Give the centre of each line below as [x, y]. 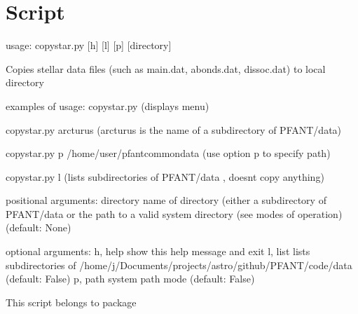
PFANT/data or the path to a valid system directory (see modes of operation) [174, 213]
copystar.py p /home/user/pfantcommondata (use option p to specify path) [168, 153]
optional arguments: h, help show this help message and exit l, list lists [158, 251]
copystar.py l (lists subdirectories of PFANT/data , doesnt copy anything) [165, 176]
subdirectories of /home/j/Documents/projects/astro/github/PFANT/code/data [179, 265]
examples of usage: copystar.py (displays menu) [108, 105]
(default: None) [39, 227]
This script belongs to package [71, 302]
